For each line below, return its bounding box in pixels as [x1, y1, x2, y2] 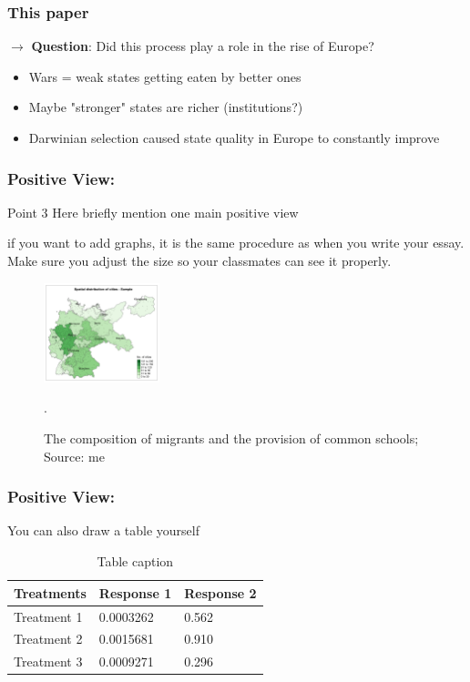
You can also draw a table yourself [7, 521, 200, 540]
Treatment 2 [14, 629, 83, 648]
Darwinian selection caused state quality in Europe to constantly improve [28, 128, 440, 147]
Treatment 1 [14, 606, 83, 626]
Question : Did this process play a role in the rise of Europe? [31, 36, 374, 56]
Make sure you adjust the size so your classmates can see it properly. [7, 251, 392, 270]
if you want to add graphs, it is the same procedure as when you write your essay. [7, 233, 465, 252]
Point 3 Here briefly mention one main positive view [7, 202, 299, 221]
